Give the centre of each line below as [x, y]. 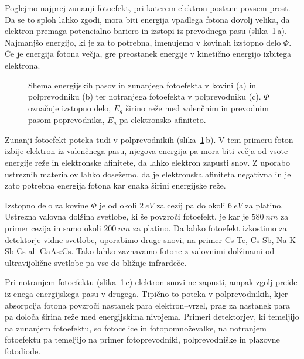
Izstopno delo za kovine [47, 205]
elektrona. [23, 65]
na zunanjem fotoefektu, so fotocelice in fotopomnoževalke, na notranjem [136, 328]
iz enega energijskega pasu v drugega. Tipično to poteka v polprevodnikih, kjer [146, 293]
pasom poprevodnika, [66, 120]
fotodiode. [23, 351]
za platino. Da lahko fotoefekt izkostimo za [210, 228]
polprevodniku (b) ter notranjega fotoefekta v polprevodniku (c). [145, 96]
